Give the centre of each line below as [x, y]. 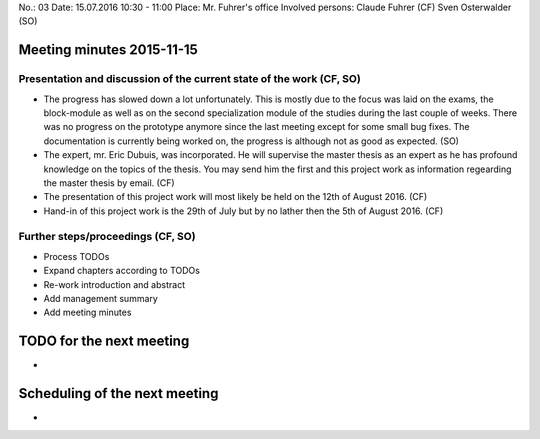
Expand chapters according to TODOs [121, 271]
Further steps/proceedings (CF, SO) [107, 237]
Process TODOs [76, 256]
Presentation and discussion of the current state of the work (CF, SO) [190, 79]
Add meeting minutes [87, 312]
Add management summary [101, 298]
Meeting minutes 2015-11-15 [108, 50]
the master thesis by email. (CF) [109, 182]
